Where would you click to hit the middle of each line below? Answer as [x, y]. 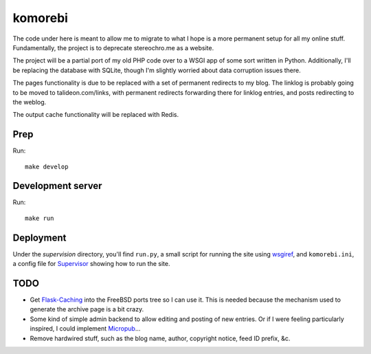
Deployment [40, 237]
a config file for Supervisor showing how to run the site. [91, 264]
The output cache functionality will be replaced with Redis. [96, 115]
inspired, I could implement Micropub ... [85, 329]
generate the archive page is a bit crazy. [87, 309]
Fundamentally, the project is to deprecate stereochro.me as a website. [113, 47]
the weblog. [30, 102]
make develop [47, 166]
